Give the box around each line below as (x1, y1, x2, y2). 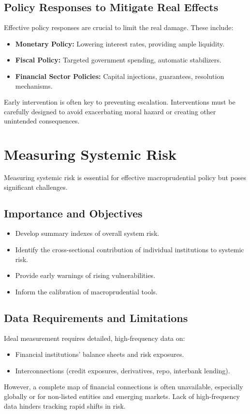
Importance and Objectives (4, 205, 143, 220)
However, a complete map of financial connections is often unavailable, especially (4, 382, 243, 392)
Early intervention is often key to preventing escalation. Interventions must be (4, 97, 235, 107)
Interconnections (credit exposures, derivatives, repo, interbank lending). (15, 365, 230, 375)
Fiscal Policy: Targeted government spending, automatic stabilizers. (15, 55, 221, 65)
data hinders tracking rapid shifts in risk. (4, 400, 126, 411)
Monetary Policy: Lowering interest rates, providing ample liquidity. (15, 38, 225, 48)
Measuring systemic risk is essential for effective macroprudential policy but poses (4, 172, 246, 183)
